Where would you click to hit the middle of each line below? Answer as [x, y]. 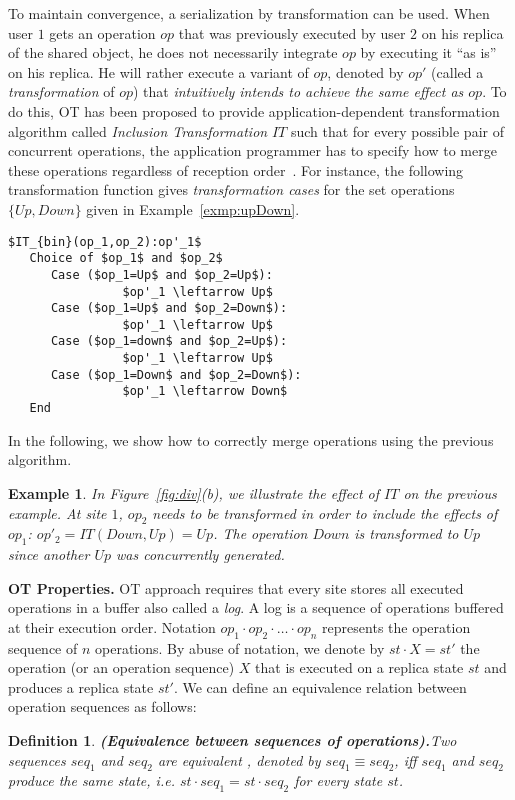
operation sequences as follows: [102, 706]
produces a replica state [81, 686]
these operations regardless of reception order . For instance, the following [236, 169]
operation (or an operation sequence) [121, 667]
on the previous [450, 492]
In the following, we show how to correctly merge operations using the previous [251, 439]
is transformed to [406, 533]
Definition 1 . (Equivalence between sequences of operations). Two [232, 740]
